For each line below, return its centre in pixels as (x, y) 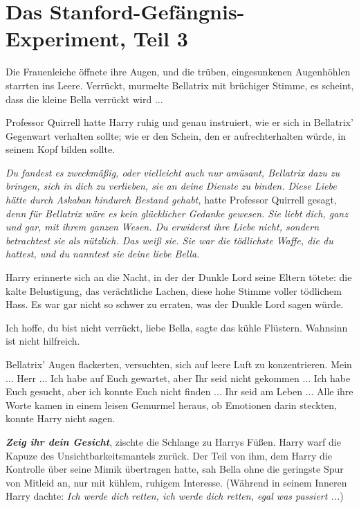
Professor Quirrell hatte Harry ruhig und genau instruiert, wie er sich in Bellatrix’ (179, 122)
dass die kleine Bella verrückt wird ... (84, 99)
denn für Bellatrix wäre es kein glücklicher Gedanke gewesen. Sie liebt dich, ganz (177, 213)
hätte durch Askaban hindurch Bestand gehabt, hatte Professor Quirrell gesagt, (171, 200)
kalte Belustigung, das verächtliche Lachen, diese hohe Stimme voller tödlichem (174, 290)
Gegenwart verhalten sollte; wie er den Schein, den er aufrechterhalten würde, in (176, 135)
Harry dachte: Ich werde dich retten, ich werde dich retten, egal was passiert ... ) (175, 496)
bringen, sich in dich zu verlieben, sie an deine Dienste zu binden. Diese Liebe (171, 186)
